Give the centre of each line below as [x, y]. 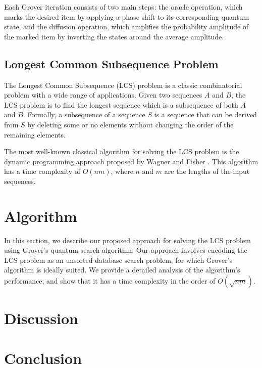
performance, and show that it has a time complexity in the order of [110, 281]
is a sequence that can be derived [205, 114]
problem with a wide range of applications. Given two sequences [103, 95]
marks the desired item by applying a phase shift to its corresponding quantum [127, 16]
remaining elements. [35, 134]
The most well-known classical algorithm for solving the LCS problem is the [122, 151]
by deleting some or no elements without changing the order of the [130, 124]
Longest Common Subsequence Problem [111, 63]
